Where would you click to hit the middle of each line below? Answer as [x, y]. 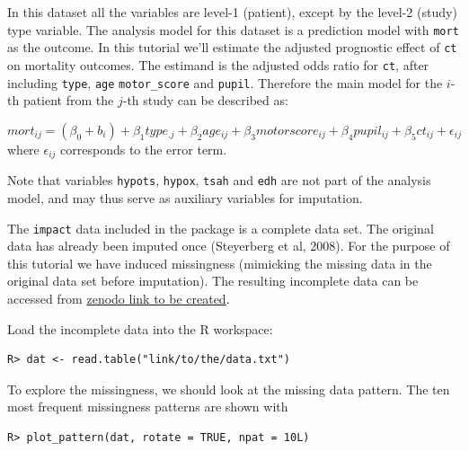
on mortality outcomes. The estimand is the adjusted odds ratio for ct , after [218, 64]
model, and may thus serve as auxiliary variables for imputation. [185, 197]
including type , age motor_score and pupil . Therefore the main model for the [225, 82]
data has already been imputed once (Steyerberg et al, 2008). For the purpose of [229, 246]
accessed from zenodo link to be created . [119, 298]
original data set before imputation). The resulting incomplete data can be [213, 281]
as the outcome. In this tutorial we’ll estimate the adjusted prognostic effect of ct [232, 47]
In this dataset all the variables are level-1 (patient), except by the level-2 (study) [232, 12]
